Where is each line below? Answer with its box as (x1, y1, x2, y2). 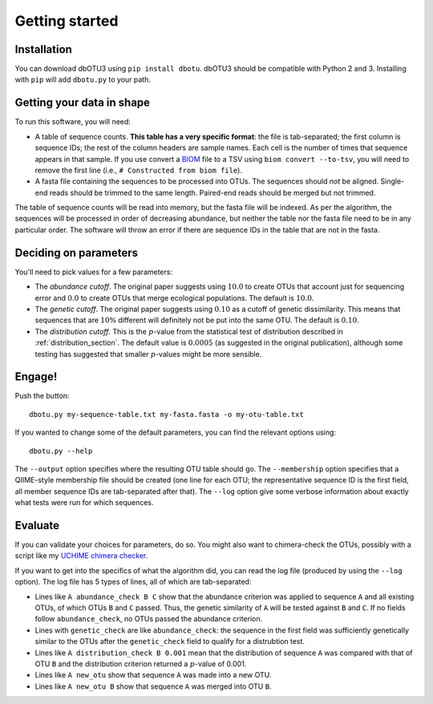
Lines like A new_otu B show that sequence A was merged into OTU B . (34, 682, 272, 691)
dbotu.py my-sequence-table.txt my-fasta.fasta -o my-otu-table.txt (29, 410, 304, 419)
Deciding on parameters (14, 245, 138, 260)
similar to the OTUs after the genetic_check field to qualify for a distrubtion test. (34, 637, 305, 646)
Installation (14, 42, 72, 56)
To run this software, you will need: (14, 117, 132, 127)
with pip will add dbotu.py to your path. (14, 75, 152, 84)
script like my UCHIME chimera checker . (14, 551, 148, 560)
